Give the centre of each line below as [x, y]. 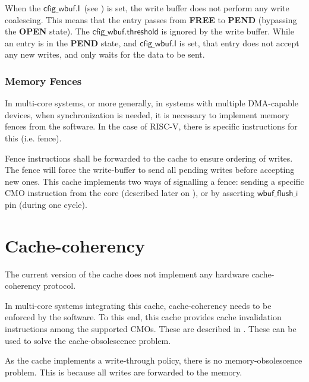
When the [23, 8]
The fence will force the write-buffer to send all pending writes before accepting [150, 170]
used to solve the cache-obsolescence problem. [88, 340]
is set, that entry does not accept [239, 42]
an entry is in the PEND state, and [71, 42]
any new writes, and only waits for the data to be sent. [105, 54]
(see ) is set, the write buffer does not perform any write [187, 8]
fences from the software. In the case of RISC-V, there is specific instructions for [151, 126]
